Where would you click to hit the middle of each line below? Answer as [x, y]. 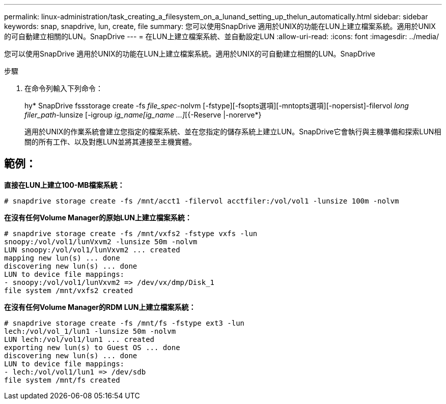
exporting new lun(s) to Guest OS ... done [92, 347]
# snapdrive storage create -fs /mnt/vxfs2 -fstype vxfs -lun [131, 233]
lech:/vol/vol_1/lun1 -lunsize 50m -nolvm [90, 331]
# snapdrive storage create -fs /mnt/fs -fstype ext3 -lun [124, 323]
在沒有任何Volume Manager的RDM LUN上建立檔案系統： [100, 307]
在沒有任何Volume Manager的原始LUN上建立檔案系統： [98, 217]
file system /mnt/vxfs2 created [68, 290]
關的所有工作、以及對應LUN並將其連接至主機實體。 [110, 142]
